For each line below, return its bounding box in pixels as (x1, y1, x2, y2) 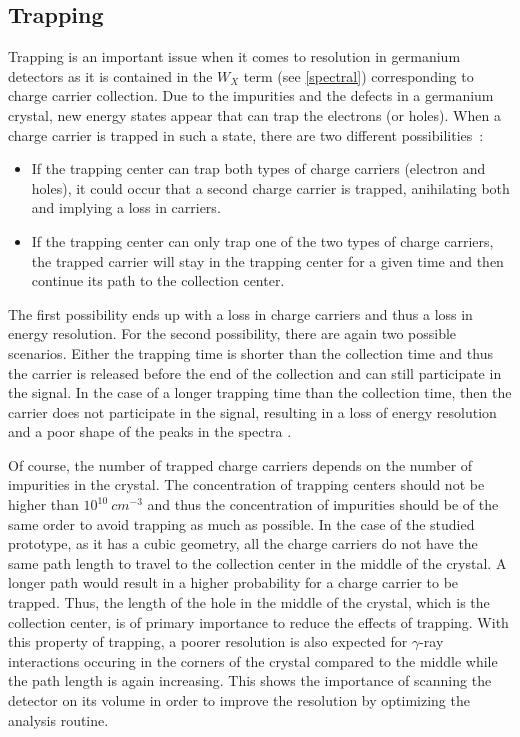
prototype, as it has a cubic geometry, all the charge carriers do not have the (8, 533, 478, 554)
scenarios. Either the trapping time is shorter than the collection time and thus (8, 342, 493, 363)
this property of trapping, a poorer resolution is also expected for (8, 631, 408, 652)
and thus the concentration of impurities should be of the (147, 494, 499, 515)
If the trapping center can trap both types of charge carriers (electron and (31, 158, 486, 179)
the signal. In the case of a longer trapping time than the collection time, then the (8, 382, 512, 403)
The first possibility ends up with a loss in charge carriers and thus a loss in (8, 303, 473, 324)
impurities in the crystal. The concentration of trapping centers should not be (8, 474, 485, 495)
